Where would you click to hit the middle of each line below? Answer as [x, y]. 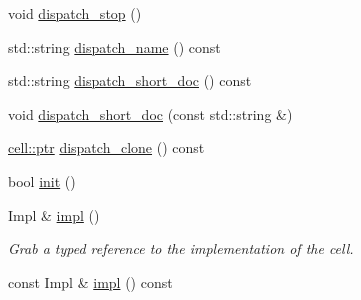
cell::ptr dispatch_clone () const [106, 147]
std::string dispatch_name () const [114, 46]
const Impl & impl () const [90, 281]
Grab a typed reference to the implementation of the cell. [181, 248]
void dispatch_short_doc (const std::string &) [150, 113]
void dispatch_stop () [75, 13]
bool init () [42, 180]
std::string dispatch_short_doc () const [130, 80]
